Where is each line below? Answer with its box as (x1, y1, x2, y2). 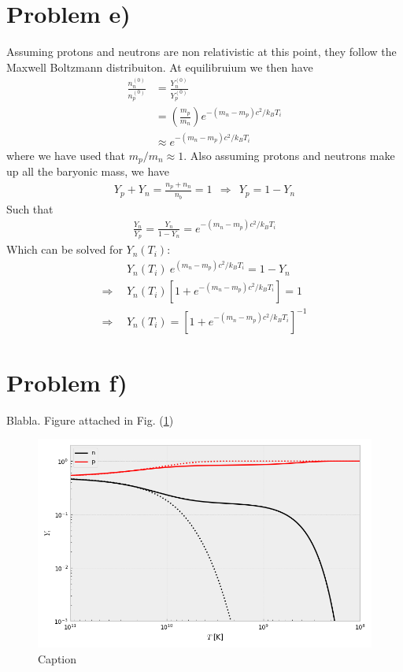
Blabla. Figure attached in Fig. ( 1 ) (6, 411, 174, 428)
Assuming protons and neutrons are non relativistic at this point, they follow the (6, 43, 397, 60)
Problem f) (6, 366, 128, 398)
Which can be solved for (6, 241, 123, 258)
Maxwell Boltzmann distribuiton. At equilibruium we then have (6, 58, 313, 75)
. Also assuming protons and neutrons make (183, 147, 395, 163)
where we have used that (6, 147, 125, 163)
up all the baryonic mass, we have (6, 163, 170, 180)
